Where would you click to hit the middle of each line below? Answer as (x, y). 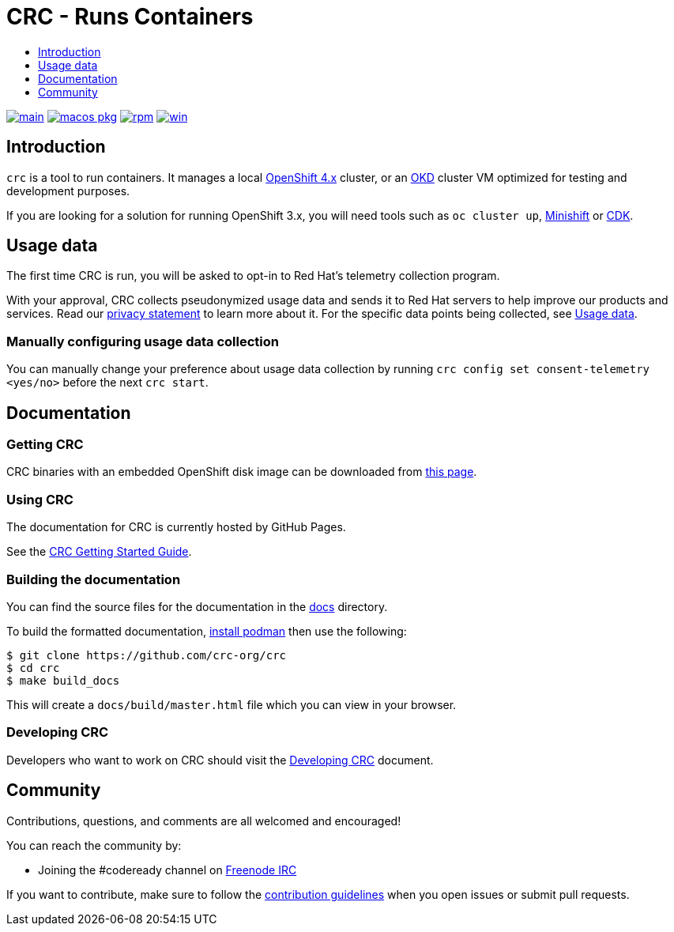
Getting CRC (45, 445)
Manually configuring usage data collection (143, 341)
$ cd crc (33, 668)
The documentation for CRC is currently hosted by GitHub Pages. (176, 527)
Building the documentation (94, 579)
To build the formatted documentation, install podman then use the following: (207, 631)
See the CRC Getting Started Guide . (99, 552)
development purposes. (68, 191)
